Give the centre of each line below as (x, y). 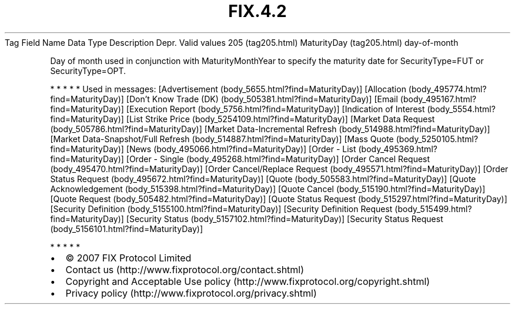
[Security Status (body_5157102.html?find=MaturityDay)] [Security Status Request (285, 219)
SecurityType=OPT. (88, 70)
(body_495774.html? (447, 89)
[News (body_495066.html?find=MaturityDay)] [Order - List (241, 149)
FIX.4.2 (257, 11)
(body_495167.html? (438, 99)
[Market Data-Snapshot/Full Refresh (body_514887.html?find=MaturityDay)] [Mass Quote (222, 139)
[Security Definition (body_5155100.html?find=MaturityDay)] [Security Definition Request (221, 209)
